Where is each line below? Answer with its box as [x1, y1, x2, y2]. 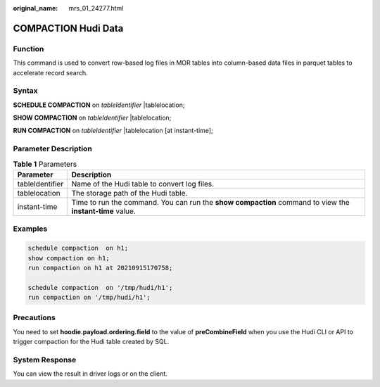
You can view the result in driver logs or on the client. [13, 369, 168, 378]
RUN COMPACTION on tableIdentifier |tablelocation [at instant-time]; [13, 127, 214, 135]
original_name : [13, 4, 58, 12]
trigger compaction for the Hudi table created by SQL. [13, 338, 170, 346]
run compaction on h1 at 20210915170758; [27, 264, 173, 272]
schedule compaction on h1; [27, 244, 129, 253]
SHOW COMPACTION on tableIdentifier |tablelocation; [13, 113, 172, 122]
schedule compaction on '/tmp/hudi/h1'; [27, 284, 173, 291]
